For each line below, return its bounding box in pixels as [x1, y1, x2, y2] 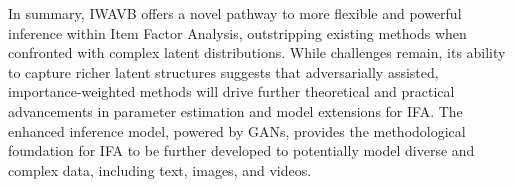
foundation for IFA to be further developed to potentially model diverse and [8, 140, 475, 161]
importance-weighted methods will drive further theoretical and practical [8, 81, 455, 102]
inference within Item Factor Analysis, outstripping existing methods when [8, 22, 467, 43]
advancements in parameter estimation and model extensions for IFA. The [8, 100, 463, 121]
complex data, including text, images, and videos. [8, 159, 312, 180]
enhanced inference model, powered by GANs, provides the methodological [8, 120, 466, 141]
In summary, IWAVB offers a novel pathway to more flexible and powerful [8, 3, 462, 23]
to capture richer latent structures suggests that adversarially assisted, [8, 61, 439, 82]
